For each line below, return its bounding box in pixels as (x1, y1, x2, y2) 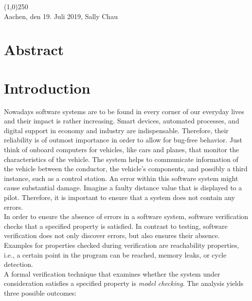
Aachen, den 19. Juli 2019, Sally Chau (4, 11, 118, 21)
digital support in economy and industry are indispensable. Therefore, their (4, 125, 229, 135)
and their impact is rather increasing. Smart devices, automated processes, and (4, 116, 239, 126)
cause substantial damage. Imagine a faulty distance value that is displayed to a (4, 182, 242, 193)
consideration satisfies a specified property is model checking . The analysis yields (4, 278, 244, 288)
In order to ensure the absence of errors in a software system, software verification (4, 211, 249, 221)
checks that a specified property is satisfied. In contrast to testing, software (4, 221, 228, 231)
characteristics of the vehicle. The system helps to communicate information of (4, 154, 238, 164)
